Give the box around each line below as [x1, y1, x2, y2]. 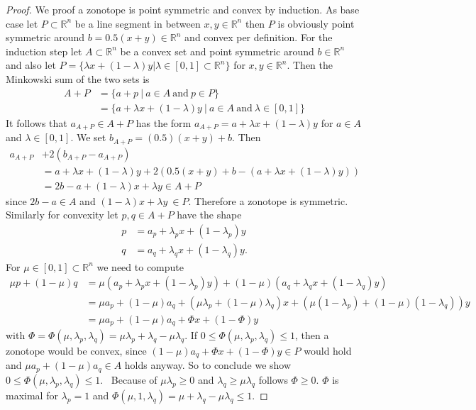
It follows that [6, 115, 67, 130]
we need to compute [96, 259, 184, 274]
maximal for [6, 387, 58, 402]
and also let [6, 57, 56, 72]
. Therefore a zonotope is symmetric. [188, 193, 348, 208]
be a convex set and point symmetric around [120, 43, 314, 58]
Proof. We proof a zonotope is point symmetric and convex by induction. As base [6, 2, 360, 16]
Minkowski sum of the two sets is [6, 71, 150, 86]
